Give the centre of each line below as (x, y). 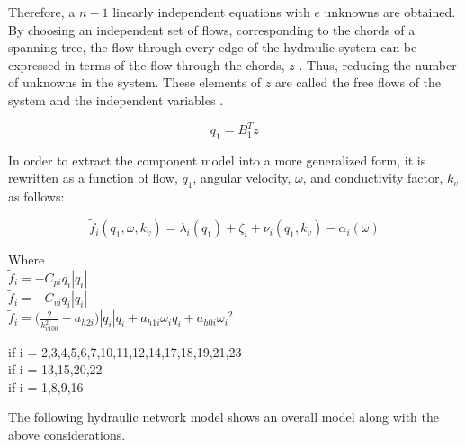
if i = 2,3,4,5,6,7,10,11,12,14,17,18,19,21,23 (125, 351)
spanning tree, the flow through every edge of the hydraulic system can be (213, 47)
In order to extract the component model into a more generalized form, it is (217, 160)
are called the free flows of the (358, 82)
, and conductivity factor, (373, 178)
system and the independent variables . (116, 99)
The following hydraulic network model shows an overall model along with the (224, 417)
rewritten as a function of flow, (93, 178)
